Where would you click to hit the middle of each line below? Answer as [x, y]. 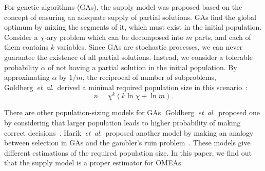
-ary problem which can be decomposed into [114, 37]
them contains [26, 47]
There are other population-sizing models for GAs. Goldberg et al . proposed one [132, 112]
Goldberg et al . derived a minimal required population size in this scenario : [126, 87]
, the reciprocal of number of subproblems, [149, 77]
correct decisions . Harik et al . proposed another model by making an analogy [129, 132]
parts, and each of [223, 37]
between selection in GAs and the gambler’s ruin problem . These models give [127, 143]
